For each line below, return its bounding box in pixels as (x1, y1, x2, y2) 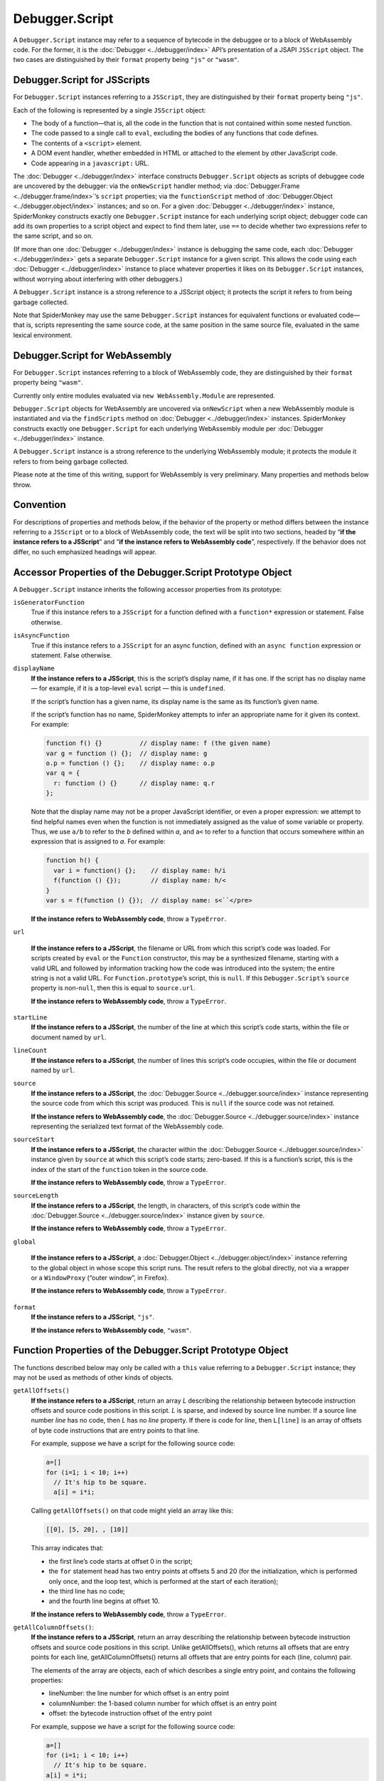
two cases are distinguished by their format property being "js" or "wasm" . (13, 56, 240, 64)
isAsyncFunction (13, 631, 70, 640)
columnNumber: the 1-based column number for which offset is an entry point (48, 1699, 277, 1708)
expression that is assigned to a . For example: (31, 837, 166, 846)
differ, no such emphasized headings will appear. (13, 547, 157, 556)
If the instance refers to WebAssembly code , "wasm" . (31, 1326, 192, 1334)
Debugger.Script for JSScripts (13, 74, 150, 86)
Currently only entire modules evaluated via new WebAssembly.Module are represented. (13, 391, 275, 400)
